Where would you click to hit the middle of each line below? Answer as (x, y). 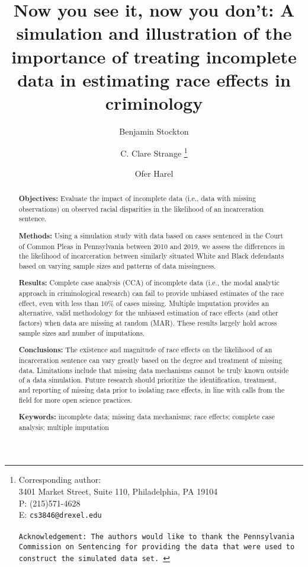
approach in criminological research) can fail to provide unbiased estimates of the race (151, 293)
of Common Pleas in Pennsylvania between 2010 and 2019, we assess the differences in (152, 246)
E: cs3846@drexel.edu (60, 515)
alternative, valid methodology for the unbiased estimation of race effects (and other (148, 313)
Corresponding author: (60, 480)
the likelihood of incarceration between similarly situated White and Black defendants (151, 256)
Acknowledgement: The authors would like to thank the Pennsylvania (157, 537)
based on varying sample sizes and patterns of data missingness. (117, 265)
